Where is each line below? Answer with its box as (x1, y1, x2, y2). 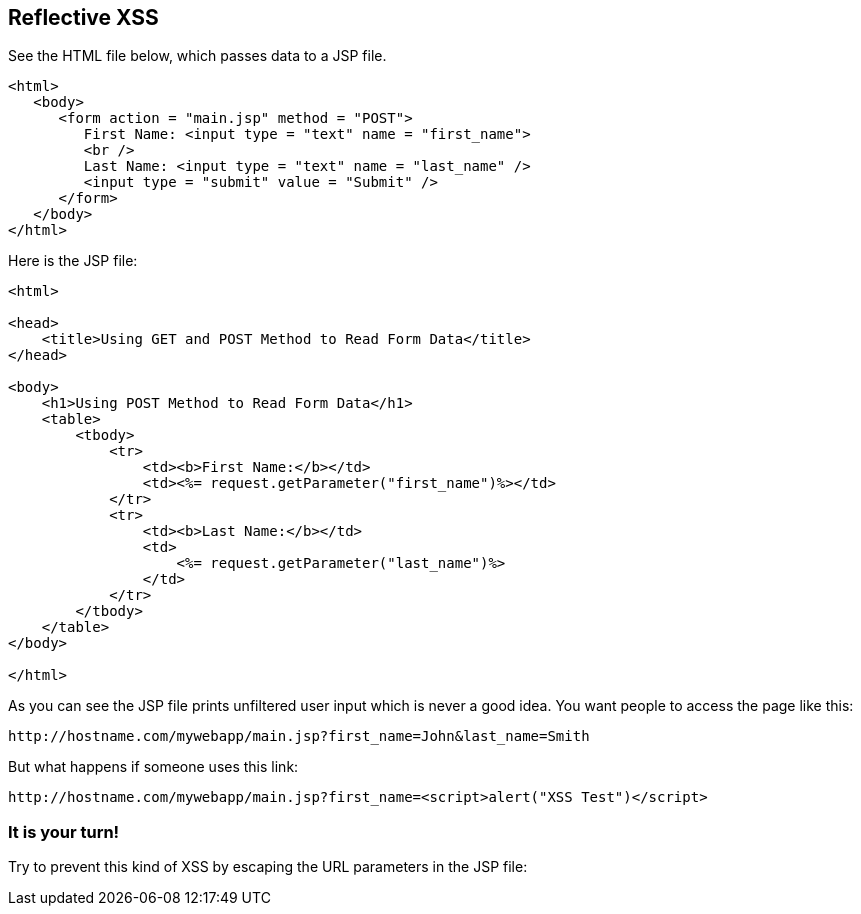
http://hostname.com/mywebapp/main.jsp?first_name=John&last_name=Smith (8, 728, 590, 745)
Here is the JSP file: (8, 252, 138, 270)
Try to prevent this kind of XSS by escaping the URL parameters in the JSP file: (8, 858, 528, 876)
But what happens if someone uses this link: (8, 758, 299, 776)
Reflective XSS (8, 5, 159, 30)
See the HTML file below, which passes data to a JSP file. (8, 47, 387, 65)
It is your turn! (8, 821, 120, 842)
